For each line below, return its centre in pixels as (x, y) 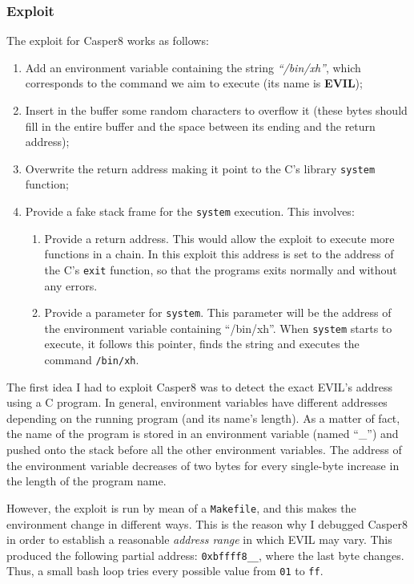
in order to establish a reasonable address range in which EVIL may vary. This (199, 539)
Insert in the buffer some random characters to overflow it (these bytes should (216, 110)
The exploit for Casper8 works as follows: (108, 41)
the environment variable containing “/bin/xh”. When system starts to (218, 328)
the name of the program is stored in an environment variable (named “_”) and (203, 434)
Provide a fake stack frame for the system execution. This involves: (190, 211)
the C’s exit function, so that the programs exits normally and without (221, 269)
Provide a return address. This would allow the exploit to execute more (219, 238)
